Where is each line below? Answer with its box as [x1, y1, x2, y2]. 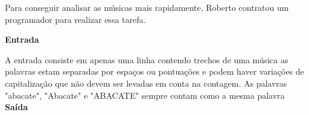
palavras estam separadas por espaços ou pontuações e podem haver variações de [5, 65, 304, 78]
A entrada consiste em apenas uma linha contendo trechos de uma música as [5, 53, 288, 66]
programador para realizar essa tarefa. [5, 13, 146, 25]
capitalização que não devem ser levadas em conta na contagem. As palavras [5, 76, 287, 89]
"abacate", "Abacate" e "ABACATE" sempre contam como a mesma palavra [5, 89, 285, 101]
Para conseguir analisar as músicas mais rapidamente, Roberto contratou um [5, 1, 289, 13]
